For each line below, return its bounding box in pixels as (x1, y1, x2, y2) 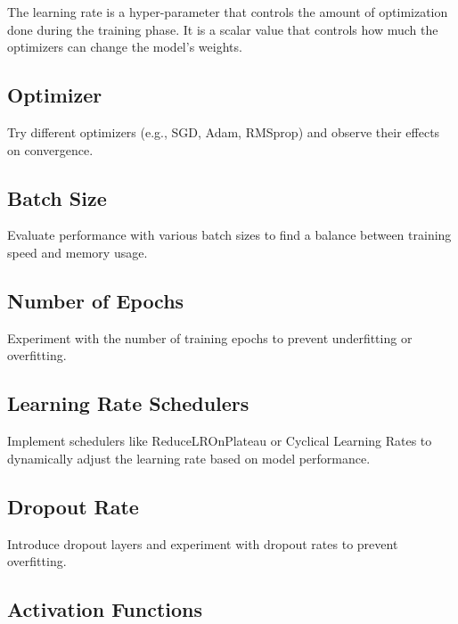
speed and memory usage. (7, 242, 148, 261)
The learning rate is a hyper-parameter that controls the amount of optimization (7, 3, 448, 21)
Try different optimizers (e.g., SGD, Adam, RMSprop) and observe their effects (7, 122, 440, 141)
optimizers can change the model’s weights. (7, 37, 242, 56)
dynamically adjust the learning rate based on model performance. (7, 448, 371, 467)
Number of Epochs (7, 286, 184, 314)
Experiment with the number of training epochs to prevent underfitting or (7, 328, 413, 347)
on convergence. (7, 140, 94, 159)
